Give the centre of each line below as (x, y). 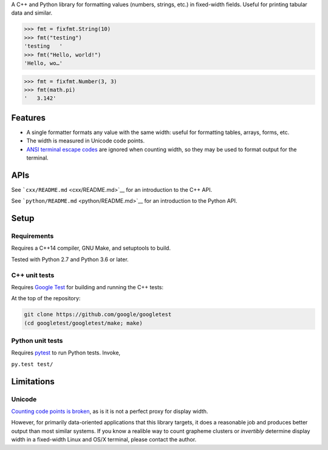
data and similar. (32, 13)
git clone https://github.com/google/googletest (98, 315)
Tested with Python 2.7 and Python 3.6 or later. (70, 259)
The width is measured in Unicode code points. (86, 141)
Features (28, 118)
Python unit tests (37, 341)
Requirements (32, 236)
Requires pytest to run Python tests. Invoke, (66, 353)
